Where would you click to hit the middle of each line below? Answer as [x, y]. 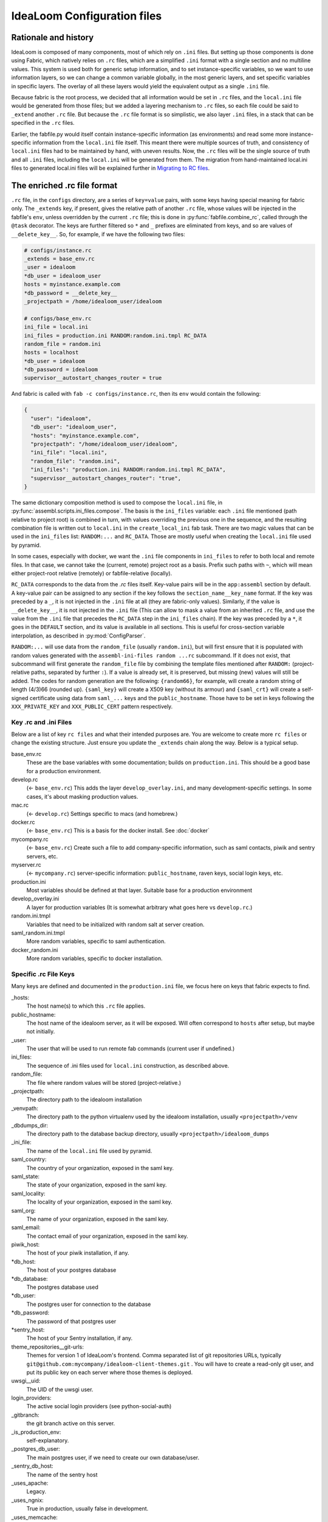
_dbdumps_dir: [30, 1125]
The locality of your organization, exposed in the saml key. [99, 1202]
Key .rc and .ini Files [42, 722]
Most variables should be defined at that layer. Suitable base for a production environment [139, 890]
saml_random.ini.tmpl [38, 933]
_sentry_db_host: [32, 1466]
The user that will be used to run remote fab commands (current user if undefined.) [131, 1049]
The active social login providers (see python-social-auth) [99, 1406]
